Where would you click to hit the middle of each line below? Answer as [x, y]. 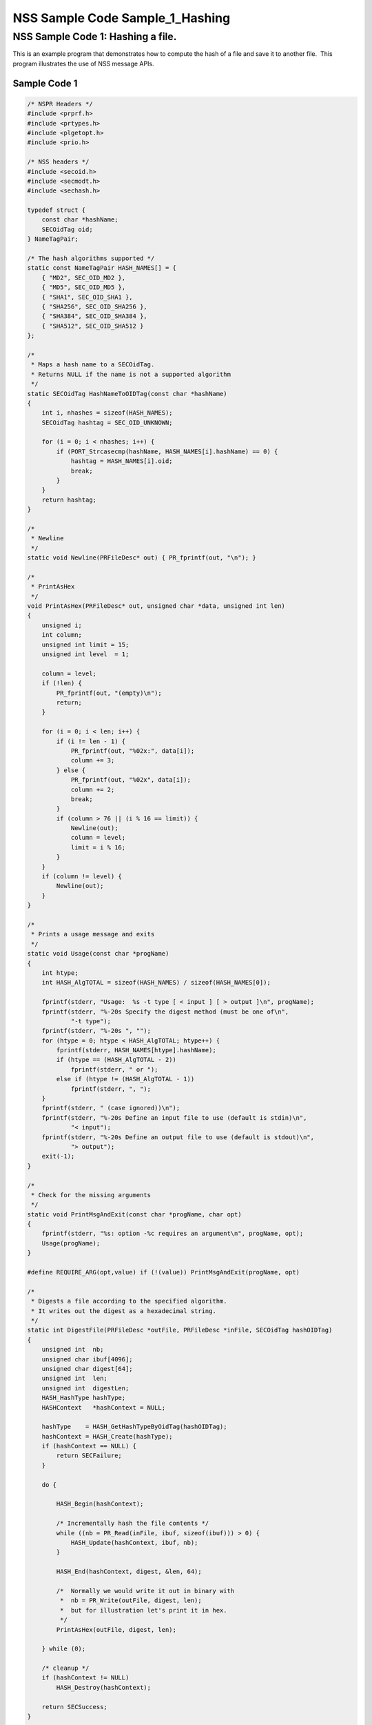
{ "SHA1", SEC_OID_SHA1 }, [87, 297]
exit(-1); [58, 1156]
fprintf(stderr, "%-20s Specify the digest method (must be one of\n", [165, 1012]
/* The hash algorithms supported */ [91, 258]
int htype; [60, 973]
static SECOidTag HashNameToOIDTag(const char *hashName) [127, 394]
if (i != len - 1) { [91, 741]
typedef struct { [56, 210]
